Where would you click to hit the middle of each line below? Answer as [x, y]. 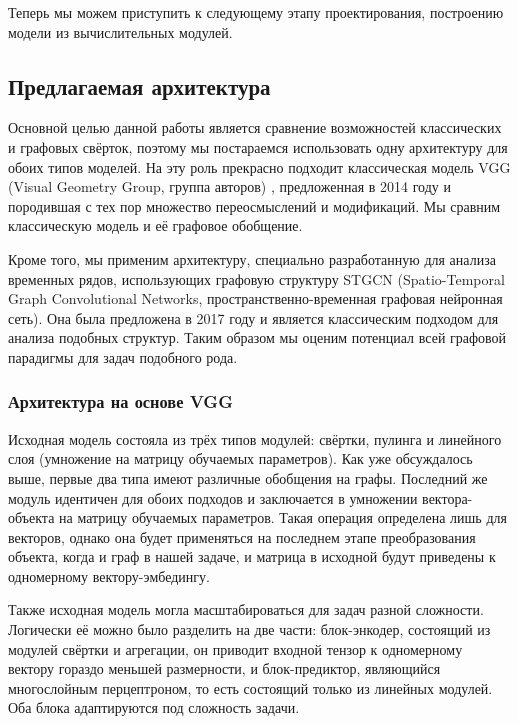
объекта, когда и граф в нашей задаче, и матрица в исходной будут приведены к [252, 556]
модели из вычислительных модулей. [120, 31]
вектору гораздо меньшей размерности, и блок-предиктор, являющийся [224, 668]
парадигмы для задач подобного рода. [123, 356]
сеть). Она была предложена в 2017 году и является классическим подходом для [253, 317]
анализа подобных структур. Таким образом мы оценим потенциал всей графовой [257, 337]
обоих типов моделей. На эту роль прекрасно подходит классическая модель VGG [259, 166]
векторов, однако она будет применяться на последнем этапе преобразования [242, 536]
